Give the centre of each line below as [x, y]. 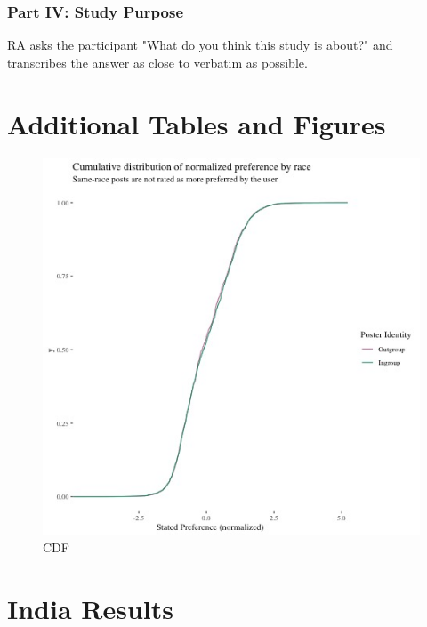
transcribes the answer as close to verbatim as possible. [157, 62]
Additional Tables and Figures [197, 123]
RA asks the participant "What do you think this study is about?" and [200, 45]
